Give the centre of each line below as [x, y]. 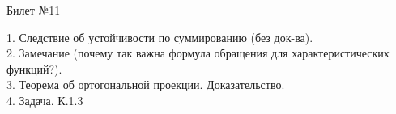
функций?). [34, 68]
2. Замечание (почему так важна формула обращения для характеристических [198, 53]
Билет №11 [34, 10]
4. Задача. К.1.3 [45, 100]
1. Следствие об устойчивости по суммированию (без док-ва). [160, 37]
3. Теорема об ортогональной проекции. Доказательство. [146, 84]
